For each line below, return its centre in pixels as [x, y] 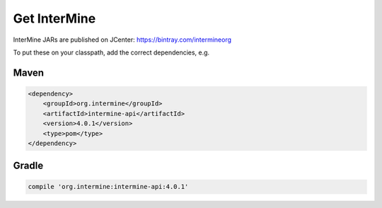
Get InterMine [54, 18]
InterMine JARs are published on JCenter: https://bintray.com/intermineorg [122, 40]
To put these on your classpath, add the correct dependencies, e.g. [111, 52]
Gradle [28, 166]
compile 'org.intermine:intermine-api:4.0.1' [108, 187]
